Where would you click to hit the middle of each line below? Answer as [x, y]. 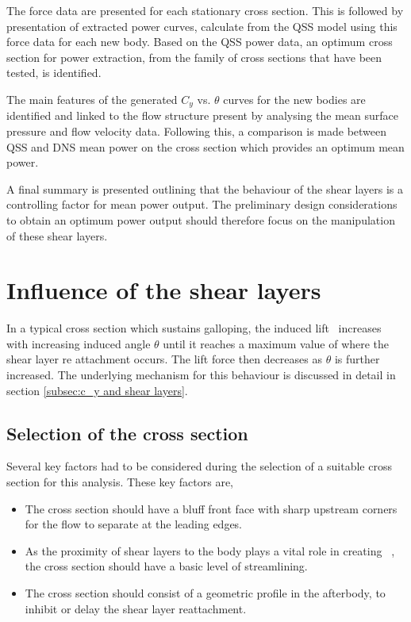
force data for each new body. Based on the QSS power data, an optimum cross [200, 42]
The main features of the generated [92, 99]
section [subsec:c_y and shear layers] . [97, 390]
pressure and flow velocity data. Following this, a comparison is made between [197, 131]
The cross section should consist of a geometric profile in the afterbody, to [205, 593]
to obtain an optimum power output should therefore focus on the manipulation [201, 219]
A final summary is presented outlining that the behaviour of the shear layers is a [205, 188]
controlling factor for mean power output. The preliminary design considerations [202, 204]
